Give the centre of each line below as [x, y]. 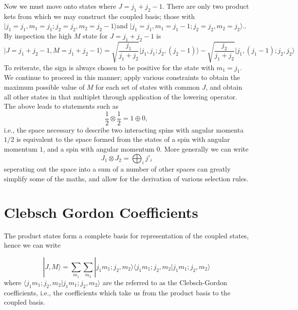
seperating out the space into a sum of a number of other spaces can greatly [117, 169]
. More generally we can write [204, 148]
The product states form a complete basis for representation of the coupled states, [126, 235]
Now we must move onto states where [60, 6]
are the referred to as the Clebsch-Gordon [165, 282]
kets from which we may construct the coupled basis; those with [100, 16]
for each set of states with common [148, 87]
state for [95, 36]
